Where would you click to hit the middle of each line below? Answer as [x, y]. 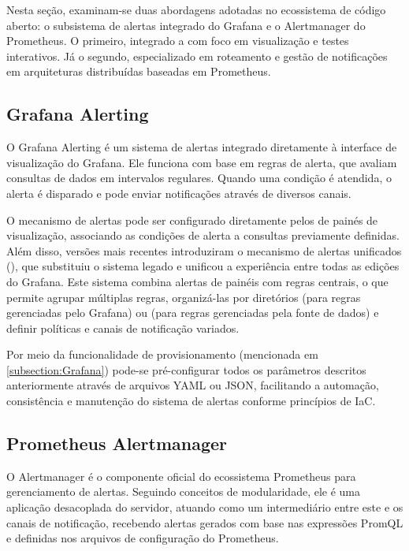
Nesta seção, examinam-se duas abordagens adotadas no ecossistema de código [196, 9]
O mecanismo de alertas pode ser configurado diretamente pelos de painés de [192, 220]
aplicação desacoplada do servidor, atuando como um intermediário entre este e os [205, 507]
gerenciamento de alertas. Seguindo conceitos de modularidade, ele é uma [184, 491]
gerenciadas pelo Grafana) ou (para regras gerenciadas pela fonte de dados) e [193, 313]
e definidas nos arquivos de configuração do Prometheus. [143, 538]
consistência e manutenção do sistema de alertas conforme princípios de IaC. [191, 401]
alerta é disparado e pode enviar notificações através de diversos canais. [179, 193]
